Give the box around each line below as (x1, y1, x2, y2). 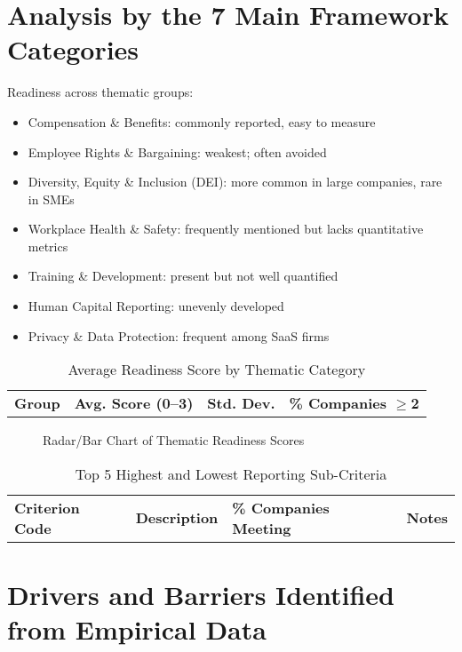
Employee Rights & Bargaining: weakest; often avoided (28, 142, 327, 161)
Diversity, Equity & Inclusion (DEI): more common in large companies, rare (28, 172, 442, 191)
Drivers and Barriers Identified (7, 576, 394, 613)
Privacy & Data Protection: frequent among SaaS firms (28, 326, 330, 345)
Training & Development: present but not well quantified (28, 266, 339, 285)
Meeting (232, 517, 291, 538)
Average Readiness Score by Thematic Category (68, 359, 366, 380)
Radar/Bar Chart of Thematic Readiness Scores (43, 431, 305, 449)
